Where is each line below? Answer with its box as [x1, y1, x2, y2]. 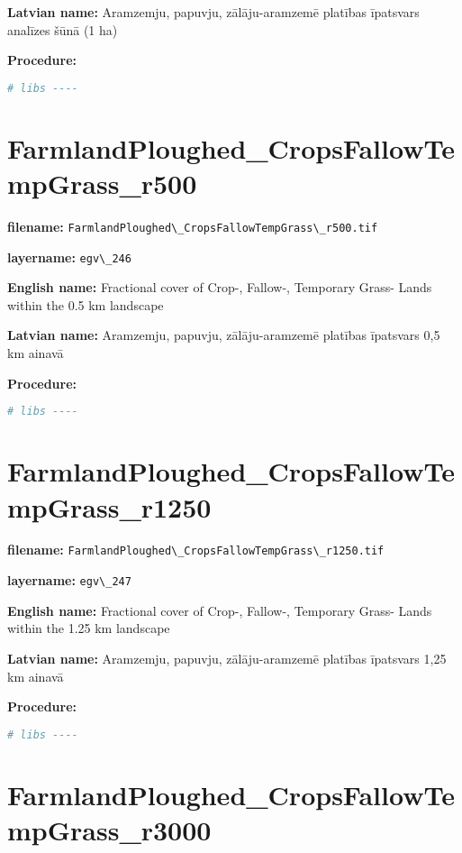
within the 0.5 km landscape [7, 295, 164, 314]
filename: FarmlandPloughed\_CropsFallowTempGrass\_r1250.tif [7, 540, 385, 559]
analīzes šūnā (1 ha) [7, 20, 118, 39]
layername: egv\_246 [7, 247, 131, 266]
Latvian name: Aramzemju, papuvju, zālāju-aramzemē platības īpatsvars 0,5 [7, 326, 440, 344]
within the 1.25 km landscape [7, 619, 170, 637]
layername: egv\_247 [7, 571, 131, 590]
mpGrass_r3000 [7, 811, 212, 848]
